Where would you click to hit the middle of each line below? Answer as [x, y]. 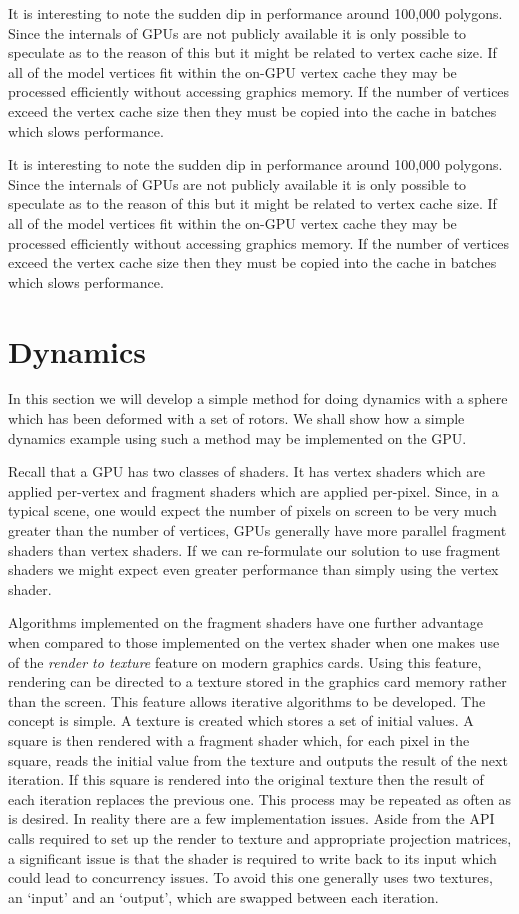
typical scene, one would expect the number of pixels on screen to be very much [252, 510]
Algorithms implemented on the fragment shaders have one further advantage [245, 622]
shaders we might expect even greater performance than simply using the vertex [253, 569]
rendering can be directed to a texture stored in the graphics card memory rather [257, 681]
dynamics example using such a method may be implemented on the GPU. [237, 437]
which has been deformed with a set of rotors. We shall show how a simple [236, 418]
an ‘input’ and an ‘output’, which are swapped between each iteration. [223, 896]
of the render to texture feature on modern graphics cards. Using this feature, [245, 661]
